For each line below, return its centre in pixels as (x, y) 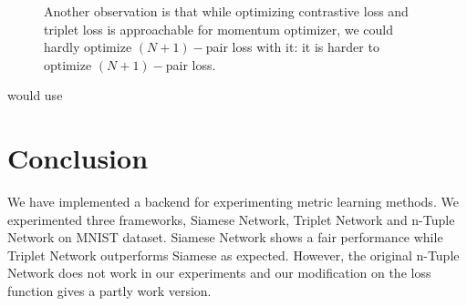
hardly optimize (88, 47)
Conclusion (78, 158)
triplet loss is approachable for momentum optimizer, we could (219, 29)
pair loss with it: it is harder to (292, 47)
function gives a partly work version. (109, 291)
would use (35, 95)
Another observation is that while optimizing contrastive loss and (226, 11)
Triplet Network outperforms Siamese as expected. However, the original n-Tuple (233, 255)
